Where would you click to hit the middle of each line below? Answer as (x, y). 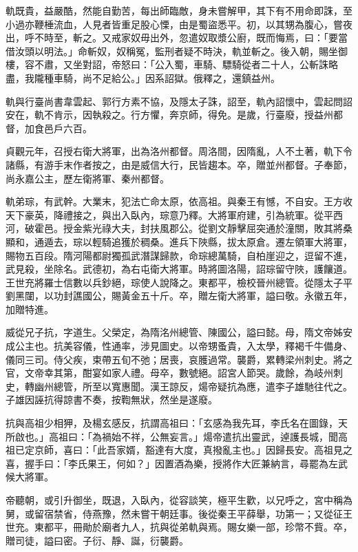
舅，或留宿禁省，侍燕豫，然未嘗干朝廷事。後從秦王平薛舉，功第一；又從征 (174, 513)
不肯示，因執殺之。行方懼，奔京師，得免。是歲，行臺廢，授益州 (188, 115)
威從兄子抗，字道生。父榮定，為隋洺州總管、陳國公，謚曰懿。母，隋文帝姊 (174, 332)
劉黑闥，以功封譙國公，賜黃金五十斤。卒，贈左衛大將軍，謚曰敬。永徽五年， (179, 296)
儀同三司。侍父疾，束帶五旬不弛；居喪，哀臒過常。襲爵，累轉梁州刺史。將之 (179, 359)
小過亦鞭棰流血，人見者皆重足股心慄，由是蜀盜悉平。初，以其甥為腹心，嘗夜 (179, 24)
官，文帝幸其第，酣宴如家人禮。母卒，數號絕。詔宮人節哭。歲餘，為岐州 (169, 373)
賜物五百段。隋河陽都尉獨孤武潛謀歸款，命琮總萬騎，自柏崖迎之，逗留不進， (179, 255)
